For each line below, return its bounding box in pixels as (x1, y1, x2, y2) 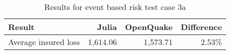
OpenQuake (125, 21, 173, 32)
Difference (180, 21, 222, 32)
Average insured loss (8, 36, 80, 47)
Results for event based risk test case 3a (44, 1, 186, 12)
